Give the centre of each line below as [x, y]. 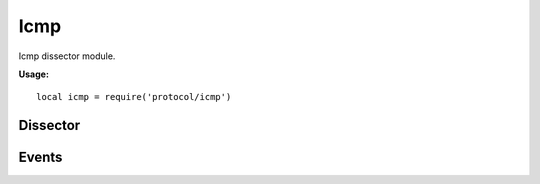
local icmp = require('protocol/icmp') [134, 97]
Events [40, 157]
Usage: [34, 74]
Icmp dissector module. [67, 56]
